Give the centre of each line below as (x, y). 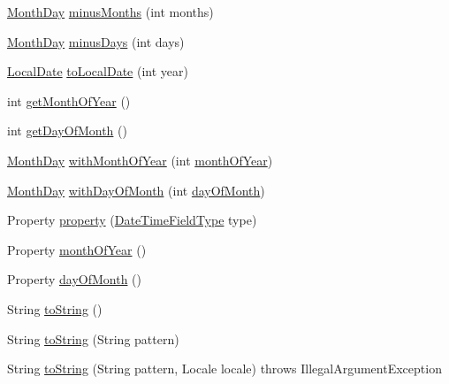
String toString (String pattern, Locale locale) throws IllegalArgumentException (224, 369)
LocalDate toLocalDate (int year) (98, 71)
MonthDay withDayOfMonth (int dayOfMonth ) (136, 190)
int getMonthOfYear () (69, 100)
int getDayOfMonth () (67, 131)
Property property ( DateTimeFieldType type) (132, 220)
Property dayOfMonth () (74, 279)
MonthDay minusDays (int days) (96, 41)
